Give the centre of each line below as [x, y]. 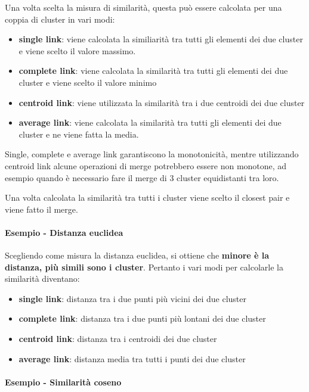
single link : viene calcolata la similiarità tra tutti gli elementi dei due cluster [161, 39]
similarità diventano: [42, 279]
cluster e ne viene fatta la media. [79, 134]
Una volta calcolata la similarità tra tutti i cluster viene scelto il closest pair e [147, 197]
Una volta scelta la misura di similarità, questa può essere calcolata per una [143, 7]
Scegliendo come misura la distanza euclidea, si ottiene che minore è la [137, 255]
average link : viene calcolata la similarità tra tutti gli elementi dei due [150, 122]
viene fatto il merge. [41, 209]
